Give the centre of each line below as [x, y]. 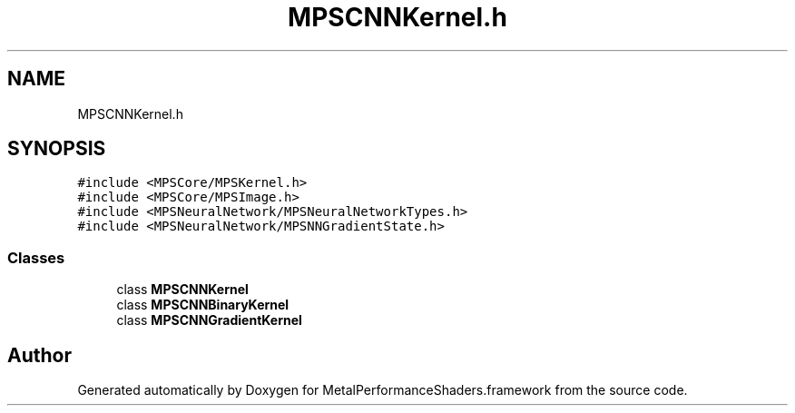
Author [39, 355]
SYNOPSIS [57, 149]
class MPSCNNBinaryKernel [203, 305]
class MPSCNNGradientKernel [209, 320]
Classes [36, 257]
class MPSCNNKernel [182, 290]
